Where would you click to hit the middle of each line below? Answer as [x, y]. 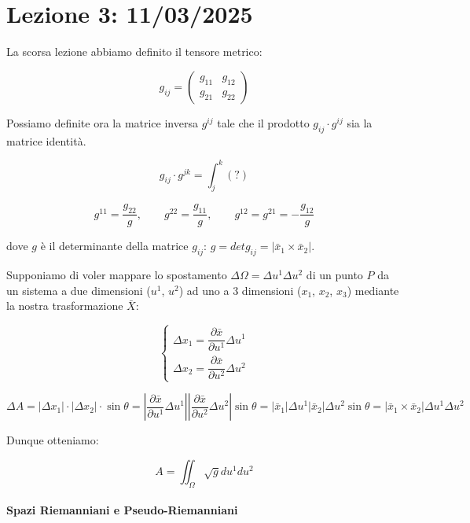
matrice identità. [46, 140]
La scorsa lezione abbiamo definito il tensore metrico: [134, 52]
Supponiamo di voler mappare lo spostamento [117, 275]
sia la [360, 122]
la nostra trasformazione [65, 306]
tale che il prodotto [263, 122]
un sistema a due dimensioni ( [79, 290]
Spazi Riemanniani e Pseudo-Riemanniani [122, 510]
